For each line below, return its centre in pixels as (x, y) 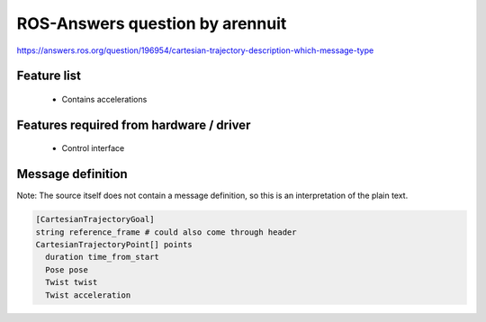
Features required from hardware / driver (134, 125)
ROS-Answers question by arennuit (152, 23)
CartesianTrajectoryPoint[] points (114, 245)
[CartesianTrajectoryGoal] (95, 219)
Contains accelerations (104, 99)
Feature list (49, 76)
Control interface (93, 148)
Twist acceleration (88, 295)
